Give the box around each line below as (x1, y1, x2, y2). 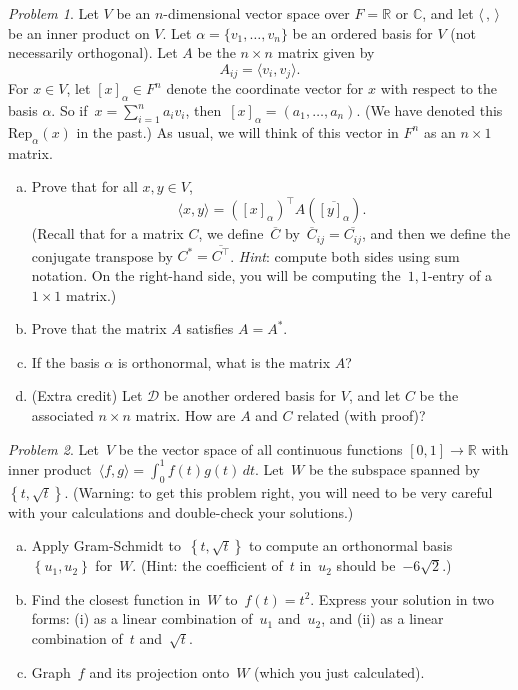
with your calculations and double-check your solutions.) (8, 501, 354, 522)
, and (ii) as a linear (321, 608, 444, 629)
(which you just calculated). (254, 661, 425, 682)
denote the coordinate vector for (166, 78, 364, 99)
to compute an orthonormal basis (248, 535, 453, 556)
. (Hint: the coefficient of (132, 555, 283, 576)
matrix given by (277, 42, 375, 63)
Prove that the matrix (31, 318, 167, 339)
